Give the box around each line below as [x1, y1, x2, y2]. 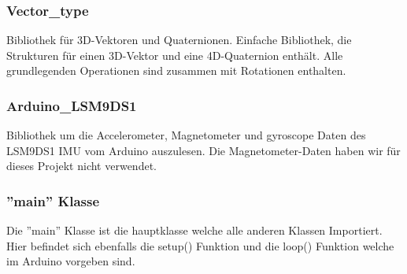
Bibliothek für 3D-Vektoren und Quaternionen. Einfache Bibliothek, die [6, 31, 352, 48]
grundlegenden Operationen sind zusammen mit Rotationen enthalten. [6, 62, 346, 79]
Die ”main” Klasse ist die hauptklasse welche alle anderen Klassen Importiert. [6, 222, 383, 239]
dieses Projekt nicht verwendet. [6, 157, 157, 174]
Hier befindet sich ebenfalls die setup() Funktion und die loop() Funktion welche [6, 237, 394, 254]
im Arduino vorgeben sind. [6, 253, 135, 269]
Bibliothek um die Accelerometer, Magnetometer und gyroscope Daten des [6, 127, 366, 143]
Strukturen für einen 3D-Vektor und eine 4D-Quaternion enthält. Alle [6, 46, 343, 63]
